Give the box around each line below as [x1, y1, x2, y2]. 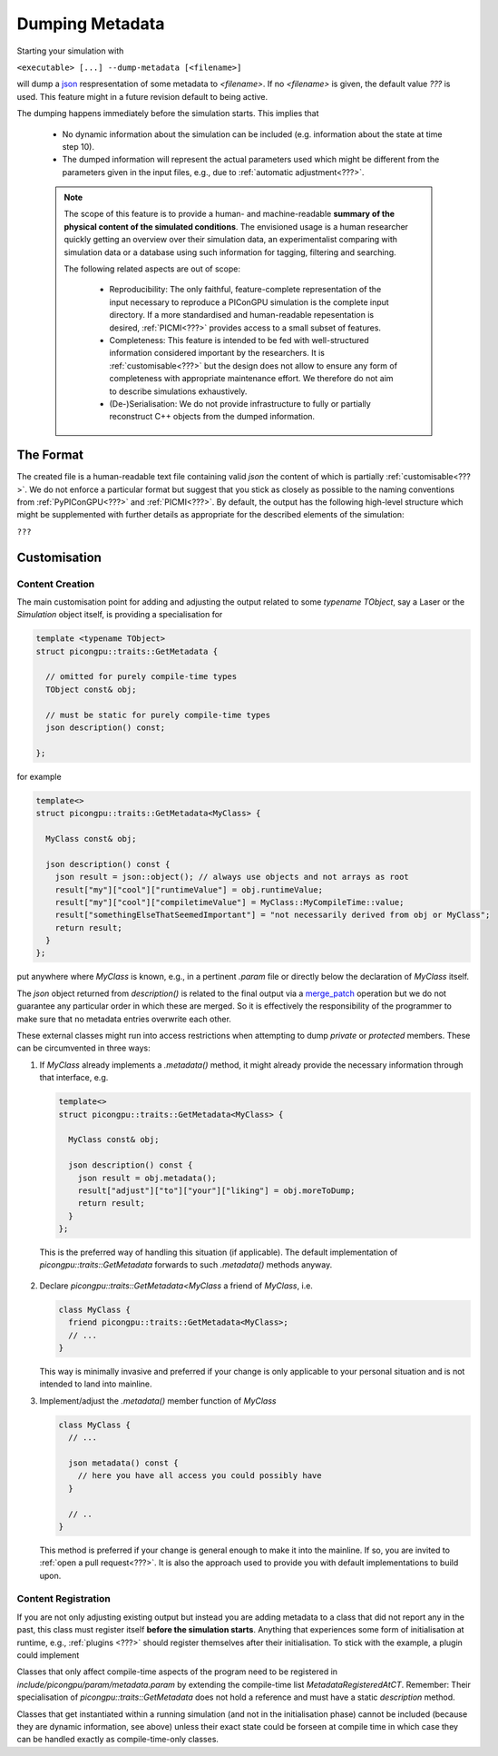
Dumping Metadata [16, 14, 165, 34]
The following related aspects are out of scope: [63, 263, 240, 274]
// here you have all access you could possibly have [77, 1471, 322, 1481]
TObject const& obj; [45, 684, 137, 695]
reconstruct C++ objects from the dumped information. [109, 411, 316, 422]
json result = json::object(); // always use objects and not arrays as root [54, 872, 410, 883]
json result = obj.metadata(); [77, 1172, 217, 1183]
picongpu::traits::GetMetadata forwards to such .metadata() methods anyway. [39, 1259, 333, 1270]
